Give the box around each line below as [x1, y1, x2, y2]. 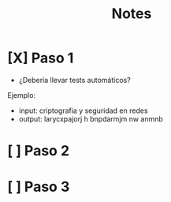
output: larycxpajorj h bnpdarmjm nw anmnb [18, 114, 163, 123]
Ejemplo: [7, 90, 36, 99]
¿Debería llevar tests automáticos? [18, 75, 131, 84]
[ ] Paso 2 [7, 142, 70, 160]
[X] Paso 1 [7, 49, 74, 67]
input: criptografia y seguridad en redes [18, 106, 148, 115]
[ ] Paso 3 [7, 178, 70, 196]
